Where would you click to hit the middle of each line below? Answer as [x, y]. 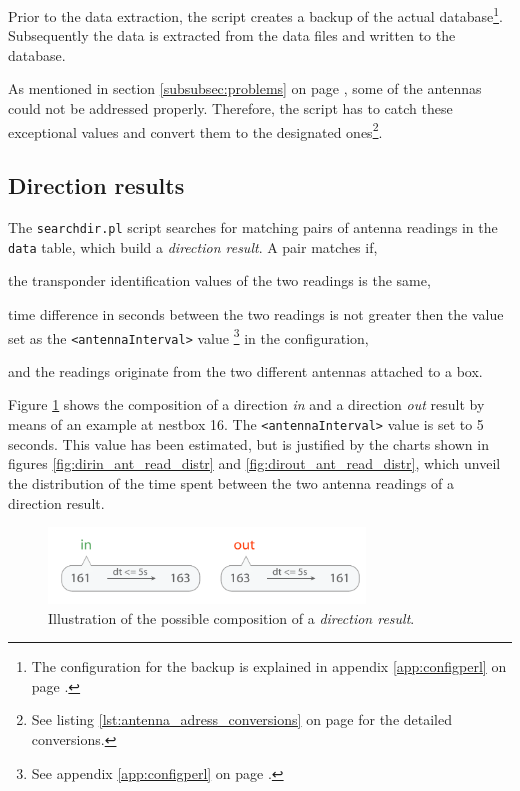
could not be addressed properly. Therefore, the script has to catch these [230, 108]
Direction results [96, 185]
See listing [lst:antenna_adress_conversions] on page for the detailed [242, 719]
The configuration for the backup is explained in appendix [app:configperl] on [269, 666]
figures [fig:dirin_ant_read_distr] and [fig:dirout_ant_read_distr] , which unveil [254, 463]
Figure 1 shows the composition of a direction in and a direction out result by [246, 404]
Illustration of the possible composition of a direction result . [231, 617]
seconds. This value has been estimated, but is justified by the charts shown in [248, 443]
